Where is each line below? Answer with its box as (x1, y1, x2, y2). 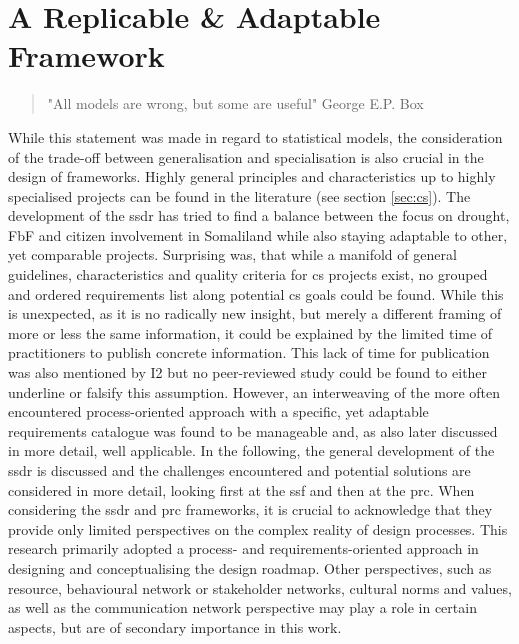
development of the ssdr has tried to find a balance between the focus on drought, (8, 205, 510, 226)
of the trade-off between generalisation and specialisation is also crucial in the (8, 146, 484, 167)
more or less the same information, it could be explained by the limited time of (8, 322, 493, 343)
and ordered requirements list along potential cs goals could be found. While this (8, 283, 504, 304)
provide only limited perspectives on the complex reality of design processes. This (8, 518, 508, 539)
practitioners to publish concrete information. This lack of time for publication (8, 342, 490, 363)
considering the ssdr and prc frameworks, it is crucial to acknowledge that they (8, 499, 493, 520)
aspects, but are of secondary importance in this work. (8, 616, 342, 637)
